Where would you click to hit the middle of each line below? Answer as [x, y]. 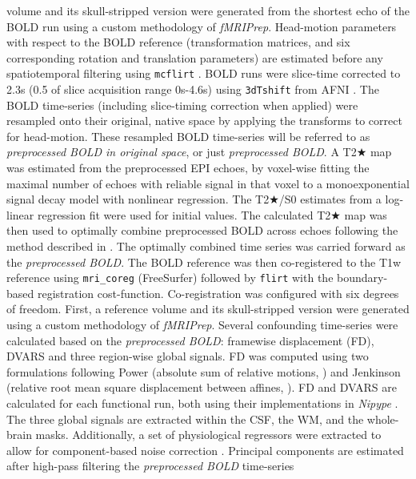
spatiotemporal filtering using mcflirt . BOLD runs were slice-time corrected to [204, 73]
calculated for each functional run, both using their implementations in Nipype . [202, 403]
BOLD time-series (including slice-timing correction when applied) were [182, 105]
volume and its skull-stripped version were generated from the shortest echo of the [208, 10]
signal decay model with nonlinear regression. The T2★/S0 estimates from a [194, 199]
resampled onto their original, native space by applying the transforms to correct [204, 121]
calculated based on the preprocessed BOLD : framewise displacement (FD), [190, 340]
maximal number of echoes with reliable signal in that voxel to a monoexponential [208, 183]
